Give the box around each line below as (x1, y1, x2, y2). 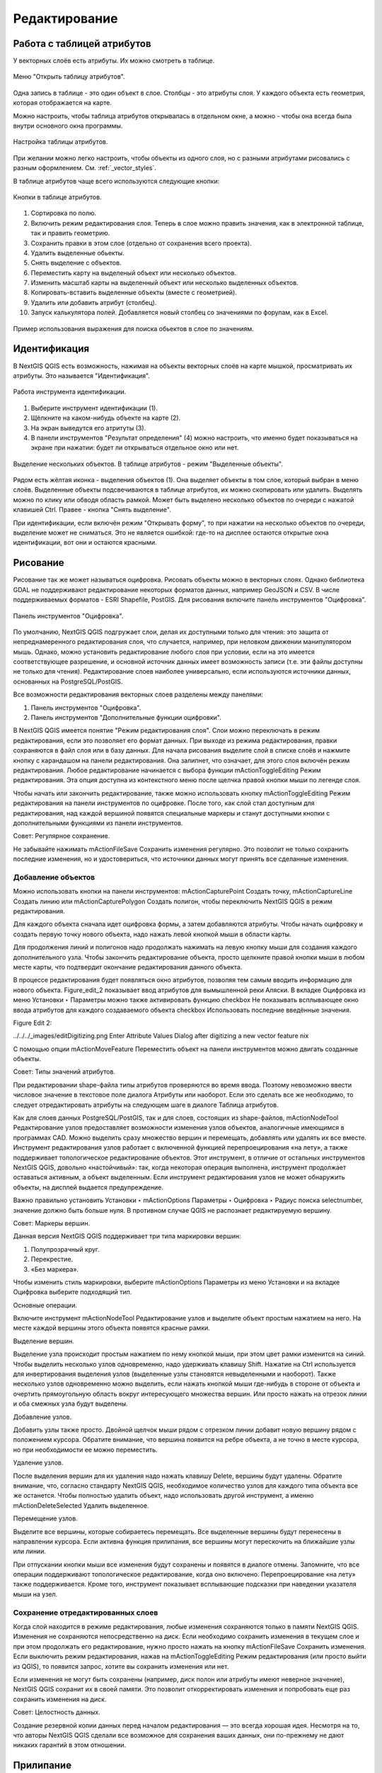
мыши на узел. (13, 1589, 58, 1599)
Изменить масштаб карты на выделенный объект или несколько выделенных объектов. (30, 279, 299, 287)
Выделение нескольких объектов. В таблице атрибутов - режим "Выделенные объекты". (13, 460, 283, 468)
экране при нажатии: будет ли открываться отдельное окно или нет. (30, 443, 239, 452)
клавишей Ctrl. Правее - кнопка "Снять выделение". (13, 506, 171, 514)
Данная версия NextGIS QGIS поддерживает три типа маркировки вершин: (13, 1232, 241, 1240)
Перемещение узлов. (13, 1514, 78, 1523)
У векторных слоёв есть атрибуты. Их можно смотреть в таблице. (13, 57, 215, 65)
